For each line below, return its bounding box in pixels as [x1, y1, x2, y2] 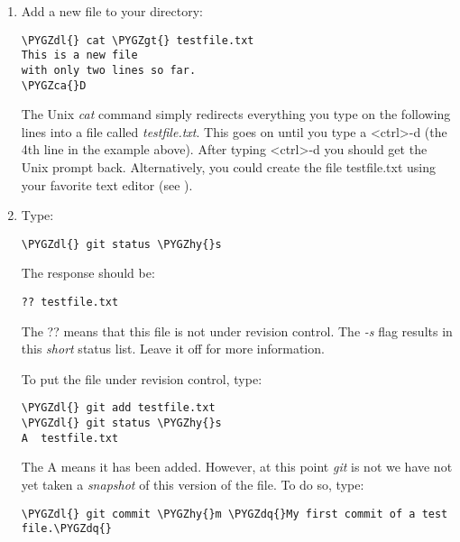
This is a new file [21, 49, 138, 62]
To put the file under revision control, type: [21, 369, 262, 388]
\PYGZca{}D [21, 78, 87, 92]
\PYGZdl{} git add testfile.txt [21, 401, 216, 415]
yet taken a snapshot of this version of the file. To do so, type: [21, 475, 364, 494]
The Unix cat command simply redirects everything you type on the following [21, 105, 451, 124]
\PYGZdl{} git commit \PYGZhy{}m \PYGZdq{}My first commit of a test [21, 507, 448, 520]
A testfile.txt [21, 431, 119, 445]
